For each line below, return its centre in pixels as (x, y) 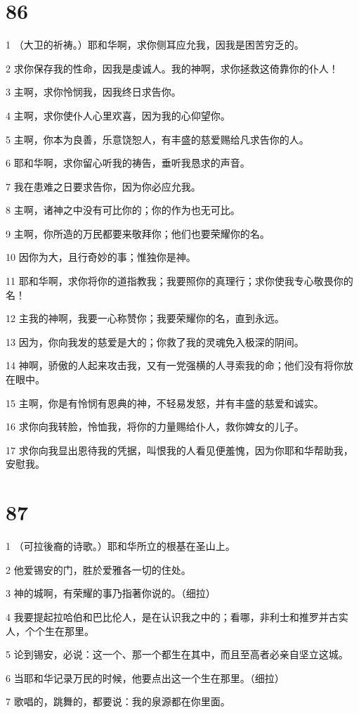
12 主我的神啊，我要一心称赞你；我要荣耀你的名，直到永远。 (145, 318)
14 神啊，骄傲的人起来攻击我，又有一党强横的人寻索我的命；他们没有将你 (175, 365)
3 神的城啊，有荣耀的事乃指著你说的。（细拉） (111, 593)
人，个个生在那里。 (50, 630)
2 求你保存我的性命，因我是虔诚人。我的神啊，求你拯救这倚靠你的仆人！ (172, 68)
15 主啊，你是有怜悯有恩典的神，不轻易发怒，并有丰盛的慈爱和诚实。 (165, 403)
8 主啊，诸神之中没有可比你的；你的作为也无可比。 (123, 210)
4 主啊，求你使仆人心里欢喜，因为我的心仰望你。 (118, 115)
